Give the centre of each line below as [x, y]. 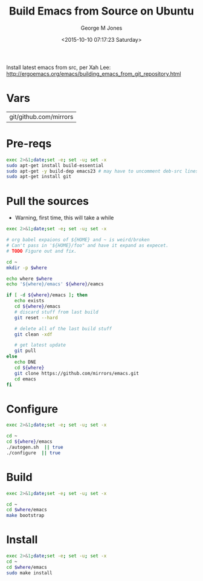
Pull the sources [48, 201]
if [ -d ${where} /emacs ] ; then [47, 295]
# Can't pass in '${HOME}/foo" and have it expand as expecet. [88, 245]
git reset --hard [36, 317]
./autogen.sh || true [35, 447]
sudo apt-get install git [39, 177]
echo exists [29, 301]
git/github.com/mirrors [41, 116]
